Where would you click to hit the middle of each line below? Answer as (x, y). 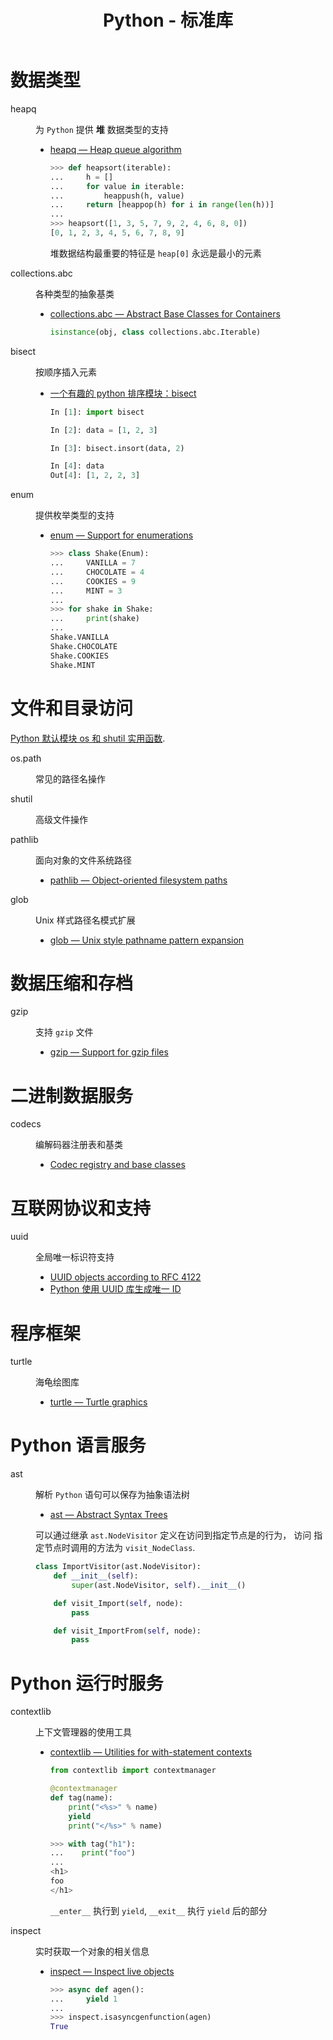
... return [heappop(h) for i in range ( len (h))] (162, 205)
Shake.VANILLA (79, 637)
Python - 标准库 (168, 20)
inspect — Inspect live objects (112, 1971)
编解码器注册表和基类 (79, 1145)
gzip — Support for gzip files (109, 1052)
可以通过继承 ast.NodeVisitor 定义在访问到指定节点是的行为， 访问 (173, 1535)
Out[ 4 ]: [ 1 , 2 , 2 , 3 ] (95, 476)
